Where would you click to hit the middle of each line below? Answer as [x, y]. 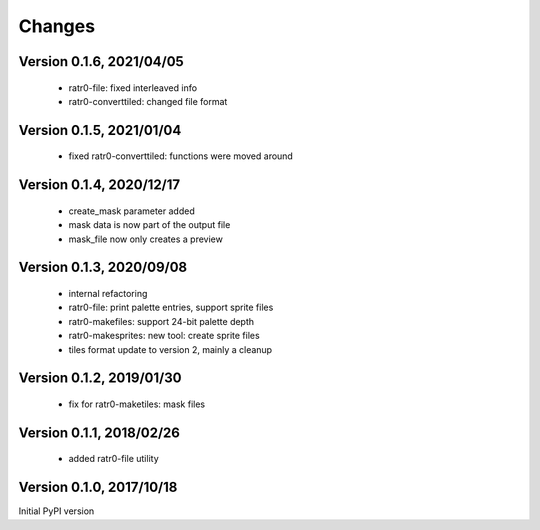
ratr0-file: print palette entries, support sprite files [171, 307]
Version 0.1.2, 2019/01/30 [100, 378]
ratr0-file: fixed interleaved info [133, 87]
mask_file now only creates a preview [146, 239]
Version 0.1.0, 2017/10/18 [98, 487]
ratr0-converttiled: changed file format [148, 101]
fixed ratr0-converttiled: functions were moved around [181, 156]
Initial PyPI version [56, 511]
